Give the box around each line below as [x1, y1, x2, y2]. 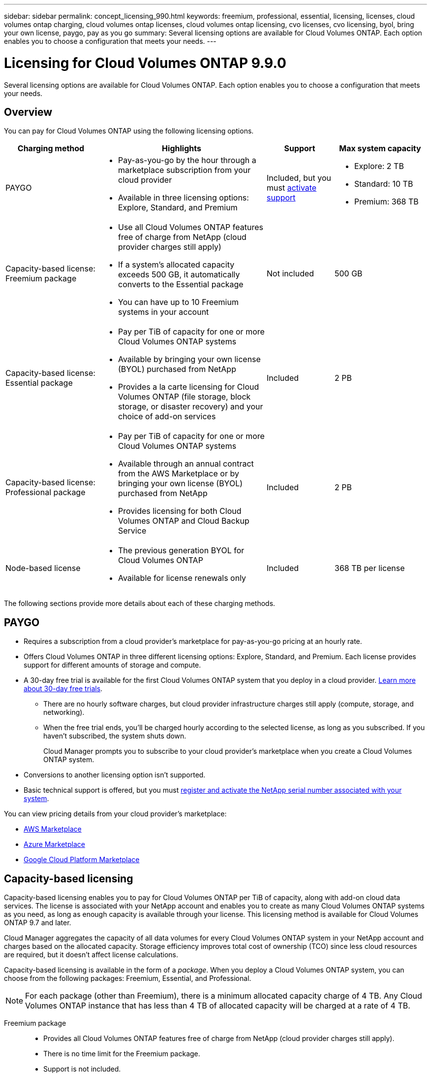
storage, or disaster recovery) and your [118, 402, 263, 412]
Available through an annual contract [118, 459, 254, 469]
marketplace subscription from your [118, 165, 251, 175]
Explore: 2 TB [354, 161, 404, 171]
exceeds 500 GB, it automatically [118, 269, 240, 280]
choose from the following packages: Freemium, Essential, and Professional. [4, 974, 251, 983]
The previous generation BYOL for [118, 545, 245, 556]
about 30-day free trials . [24, 684, 103, 693]
